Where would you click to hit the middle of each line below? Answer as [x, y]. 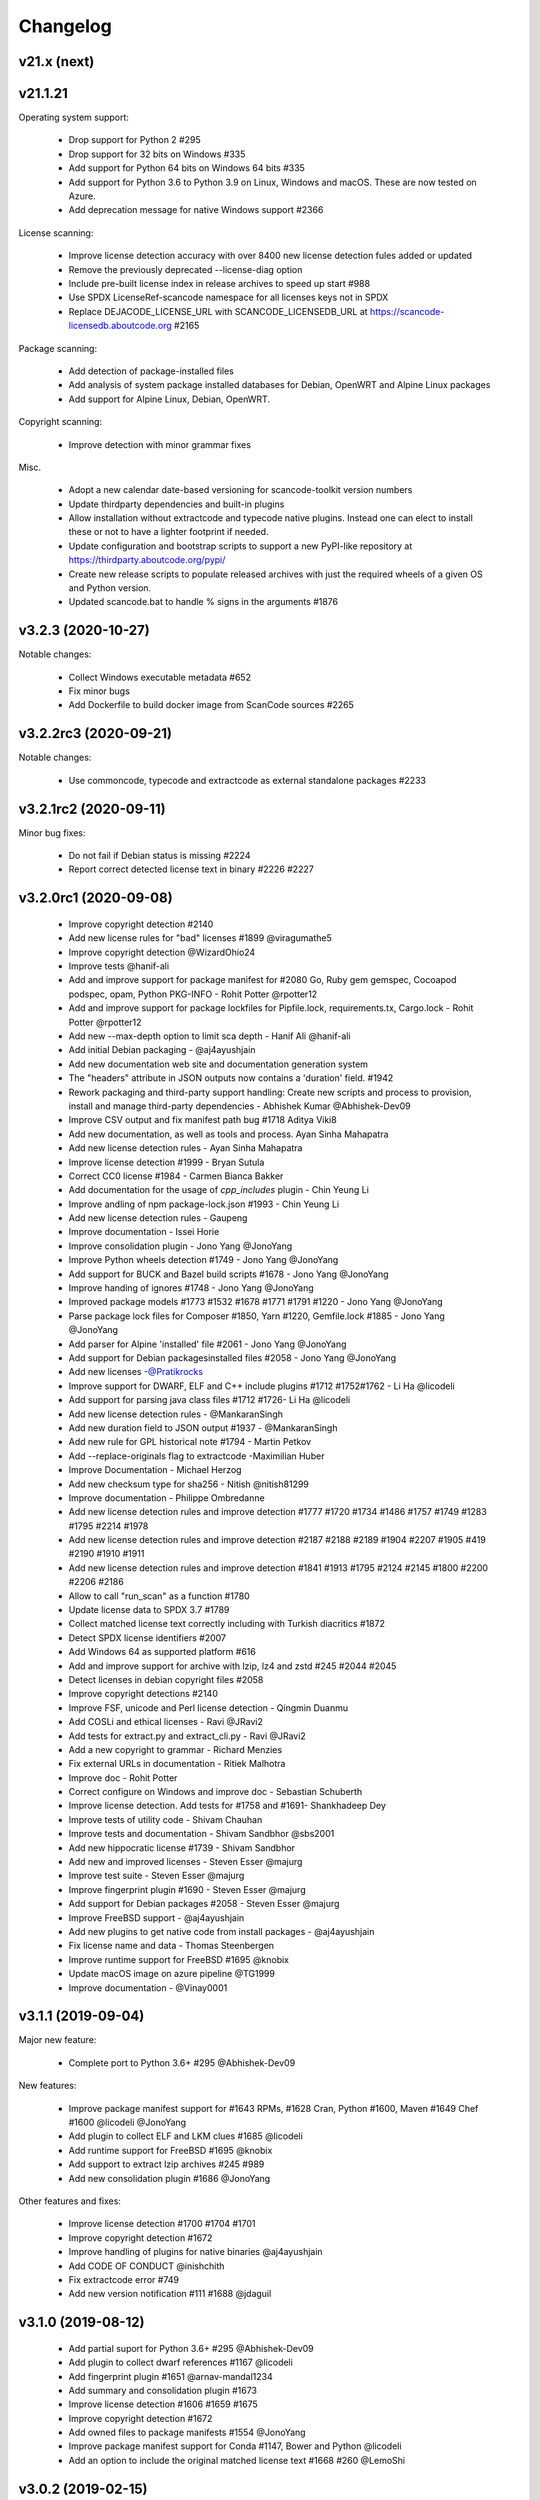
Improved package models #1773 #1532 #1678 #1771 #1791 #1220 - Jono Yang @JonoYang [256, 1302]
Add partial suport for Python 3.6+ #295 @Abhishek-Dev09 [191, 2348]
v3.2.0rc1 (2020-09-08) [96, 898]
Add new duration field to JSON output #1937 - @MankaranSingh [203, 1427]
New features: [47, 2086]
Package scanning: [58, 348]
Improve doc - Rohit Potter [123, 1777]
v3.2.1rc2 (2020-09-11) [92, 808]
